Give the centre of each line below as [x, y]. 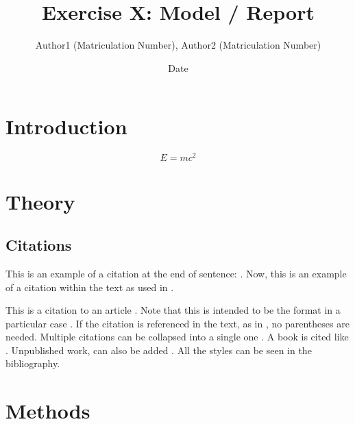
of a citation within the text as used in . [90, 287]
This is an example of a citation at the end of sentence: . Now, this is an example [176, 273]
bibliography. [33, 363]
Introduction [66, 126]
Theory [40, 201]
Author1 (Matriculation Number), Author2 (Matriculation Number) [178, 45]
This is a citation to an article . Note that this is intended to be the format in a [173, 310]
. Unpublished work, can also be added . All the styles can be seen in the [159, 350]
